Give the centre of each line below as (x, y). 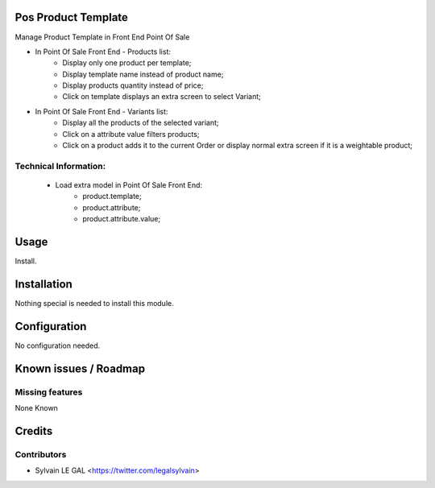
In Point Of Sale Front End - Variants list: (101, 111)
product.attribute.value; (122, 219)
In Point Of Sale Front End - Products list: (103, 52)
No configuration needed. (58, 345)
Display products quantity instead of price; (133, 85)
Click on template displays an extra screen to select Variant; (162, 97)
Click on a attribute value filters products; (131, 134)
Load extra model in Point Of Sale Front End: (129, 184)
